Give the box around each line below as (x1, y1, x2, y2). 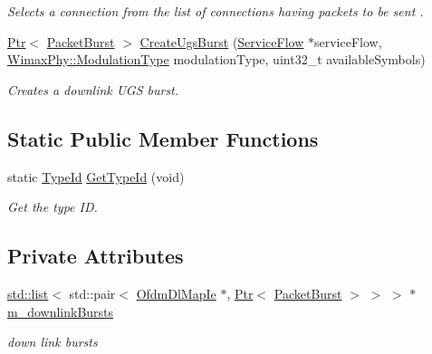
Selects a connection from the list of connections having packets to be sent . (7, 2, 424, 20)
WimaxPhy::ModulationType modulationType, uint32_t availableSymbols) (7, 50, 426, 69)
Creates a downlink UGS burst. (7, 80, 179, 99)
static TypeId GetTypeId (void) (7, 167, 185, 186)
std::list (7, 283, 49, 302)
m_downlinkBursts (7, 301, 114, 321)
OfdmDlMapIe (136, 283, 216, 302)
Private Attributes (7, 242, 184, 270)
